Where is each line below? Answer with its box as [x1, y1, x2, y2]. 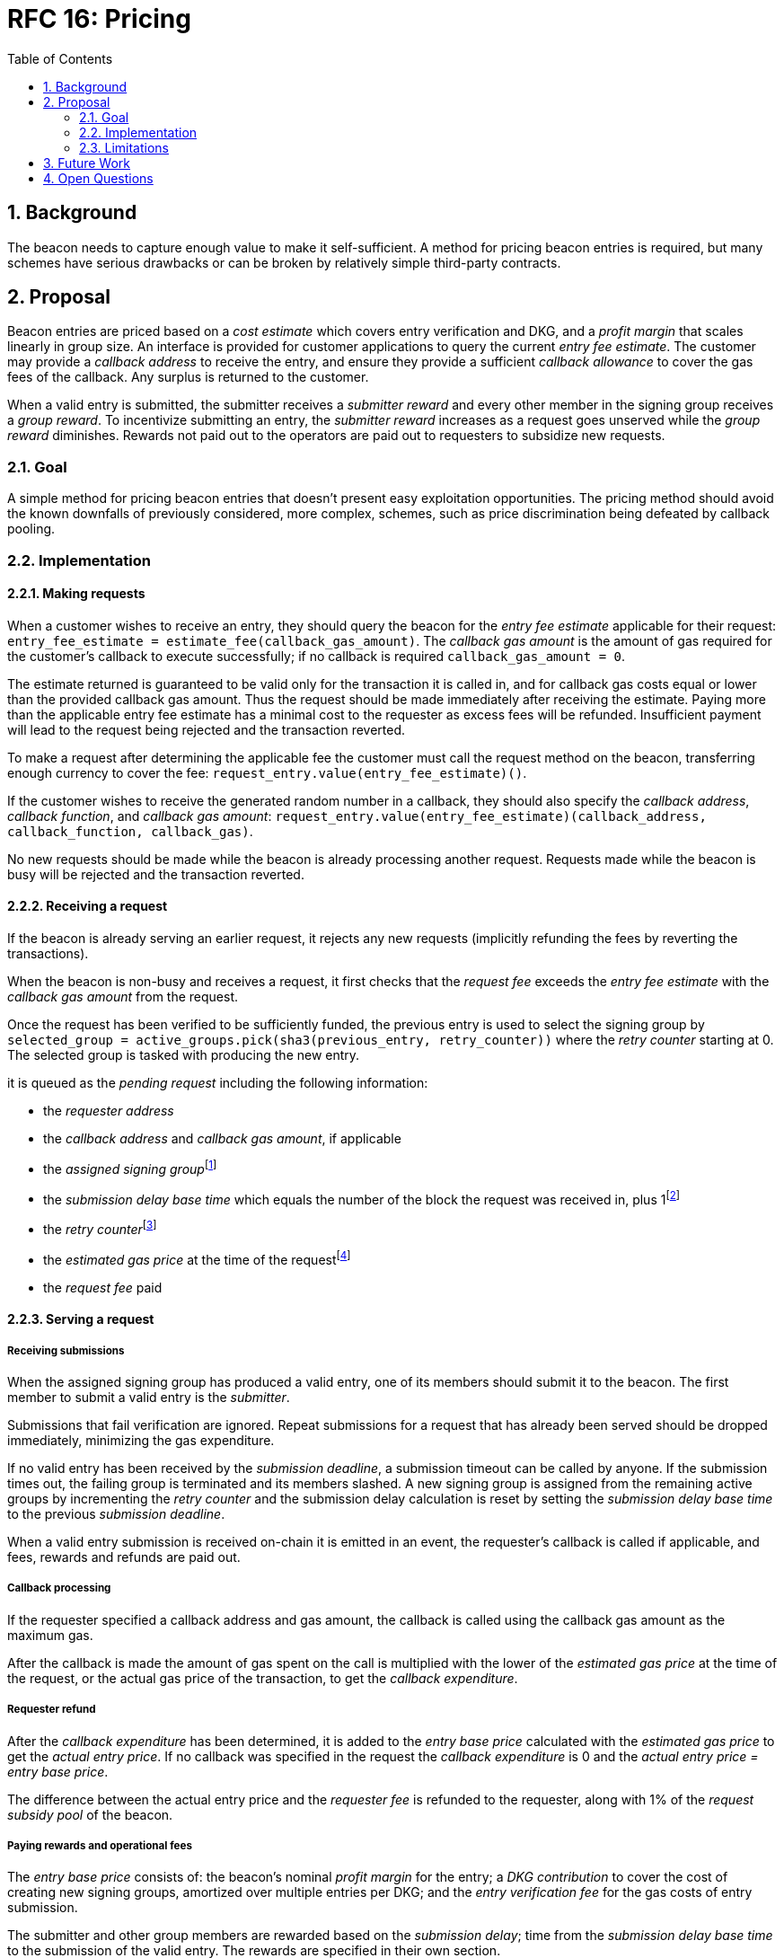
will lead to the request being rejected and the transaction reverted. [7, 721, 406, 737]
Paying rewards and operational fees [7, 1839, 192, 1852]
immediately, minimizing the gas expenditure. [7, 1433, 275, 1449]
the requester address [43, 1103, 174, 1118]
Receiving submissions [7, 1344, 125, 1357]
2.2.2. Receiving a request [7, 898, 168, 914]
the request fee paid [43, 1279, 163, 1295]
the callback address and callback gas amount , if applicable [43, 1131, 401, 1146]
